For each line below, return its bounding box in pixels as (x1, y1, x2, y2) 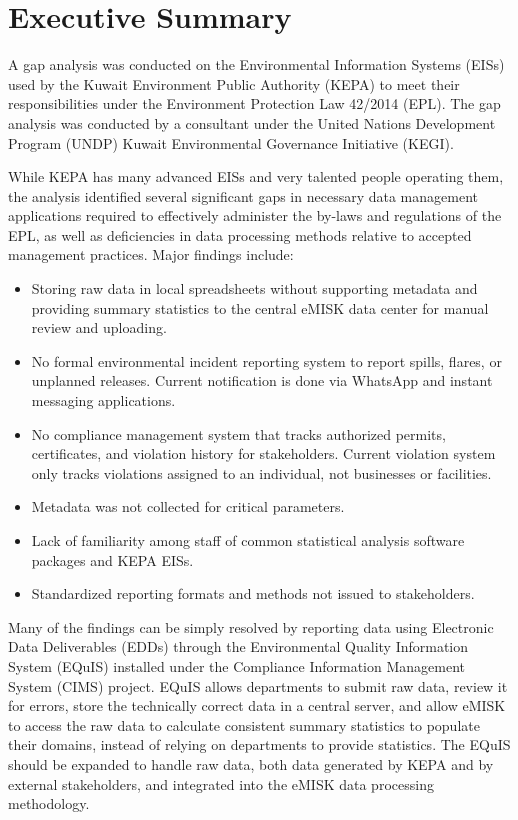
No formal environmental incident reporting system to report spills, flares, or (31, 350, 502, 371)
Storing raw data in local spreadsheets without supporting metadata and (31, 278, 478, 299)
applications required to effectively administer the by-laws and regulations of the (8, 205, 502, 226)
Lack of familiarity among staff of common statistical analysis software (31, 530, 465, 550)
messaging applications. (31, 390, 176, 411)
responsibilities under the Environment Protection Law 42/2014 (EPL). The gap (8, 93, 501, 114)
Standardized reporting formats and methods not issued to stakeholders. (31, 583, 475, 604)
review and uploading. (31, 317, 167, 338)
